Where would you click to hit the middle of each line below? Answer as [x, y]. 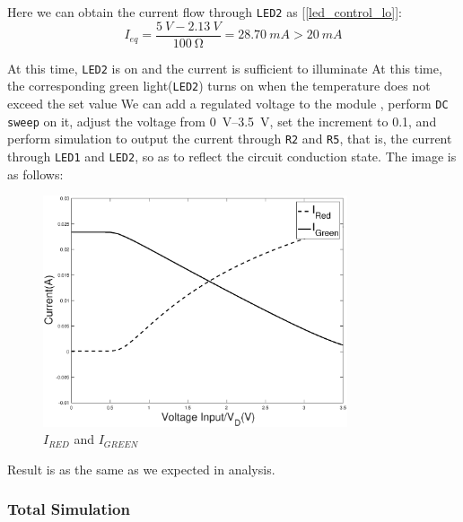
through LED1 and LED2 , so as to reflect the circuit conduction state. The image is [232, 156]
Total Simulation [69, 509]
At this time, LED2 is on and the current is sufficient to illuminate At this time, [225, 68]
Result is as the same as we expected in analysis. [141, 469]
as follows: [35, 174]
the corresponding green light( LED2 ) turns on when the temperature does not [219, 86]
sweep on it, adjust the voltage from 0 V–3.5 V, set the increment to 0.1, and [222, 121]
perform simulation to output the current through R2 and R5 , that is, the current [230, 139]
